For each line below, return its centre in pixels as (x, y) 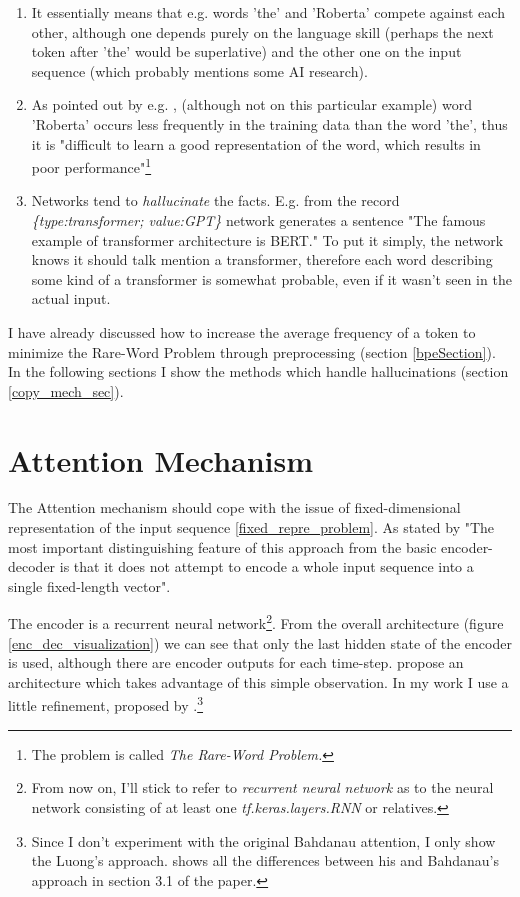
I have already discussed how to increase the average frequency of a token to (242, 331)
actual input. (71, 298)
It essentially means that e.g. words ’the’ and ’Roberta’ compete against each (268, 12)
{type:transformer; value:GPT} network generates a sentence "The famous (258, 220)
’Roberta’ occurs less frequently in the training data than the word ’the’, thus (269, 123)
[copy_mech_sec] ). (66, 390)
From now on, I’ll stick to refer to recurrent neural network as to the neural (262, 787)
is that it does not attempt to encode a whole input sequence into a (266, 566)
